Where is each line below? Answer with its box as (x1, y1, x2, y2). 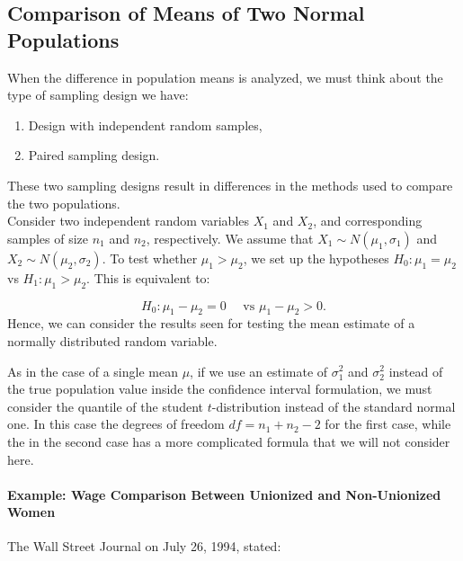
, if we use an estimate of (190, 361, 328, 380)
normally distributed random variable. (7, 331, 218, 350)
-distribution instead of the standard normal (211, 396, 456, 415)
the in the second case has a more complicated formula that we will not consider (7, 432, 450, 450)
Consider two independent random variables (7, 211, 250, 230)
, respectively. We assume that (146, 228, 314, 247)
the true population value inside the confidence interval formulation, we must (7, 379, 432, 398)
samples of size (7, 228, 89, 247)
